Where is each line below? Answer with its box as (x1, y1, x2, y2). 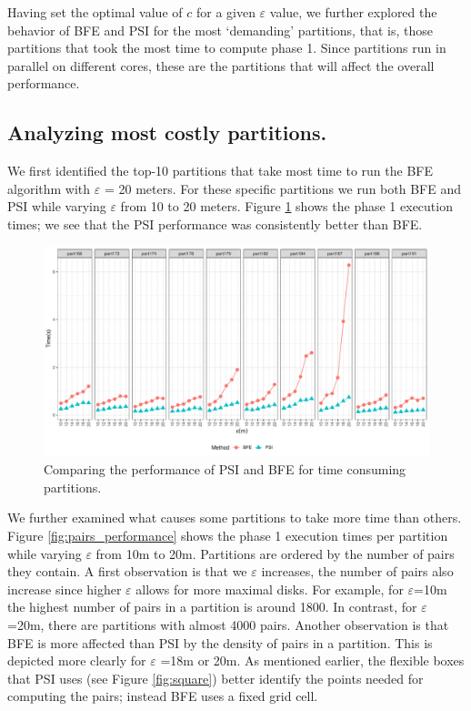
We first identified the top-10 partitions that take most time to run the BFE (7, 161, 433, 180)
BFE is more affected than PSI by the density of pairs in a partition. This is (7, 633, 433, 652)
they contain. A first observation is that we (7, 562, 247, 581)
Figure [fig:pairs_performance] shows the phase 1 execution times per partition (7, 525, 448, 544)
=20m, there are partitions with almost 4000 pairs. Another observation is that (7, 615, 449, 634)
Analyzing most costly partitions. (7, 118, 327, 147)
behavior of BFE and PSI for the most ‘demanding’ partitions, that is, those (7, 20, 433, 39)
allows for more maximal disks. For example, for (135, 579, 404, 598)
